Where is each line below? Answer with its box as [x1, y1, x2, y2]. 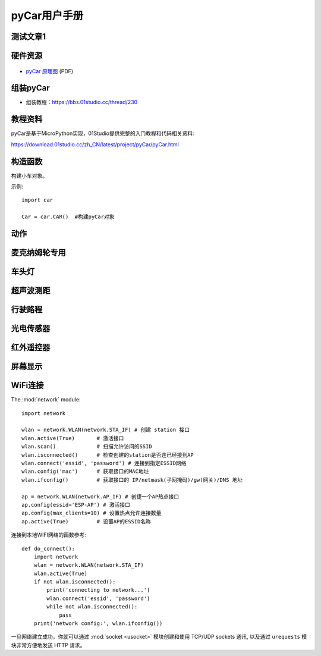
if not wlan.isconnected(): [33, 579, 116, 585]
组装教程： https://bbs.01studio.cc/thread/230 [26, 99, 138, 106]
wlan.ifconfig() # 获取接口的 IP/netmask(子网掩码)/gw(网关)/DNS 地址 [21, 476, 243, 483]
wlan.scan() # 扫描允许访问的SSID [21, 443, 152, 450]
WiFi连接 [11, 381, 44, 391]
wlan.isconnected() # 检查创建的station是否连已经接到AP [21, 451, 194, 458]
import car [21, 197, 53, 203]
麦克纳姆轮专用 [11, 247, 66, 258]
